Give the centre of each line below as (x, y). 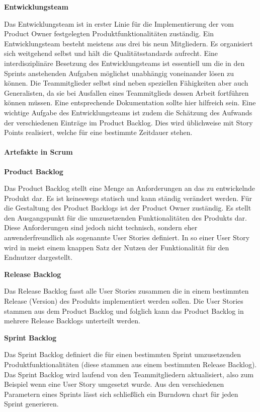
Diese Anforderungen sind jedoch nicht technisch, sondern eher (101, 227)
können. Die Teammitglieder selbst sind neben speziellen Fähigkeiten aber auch (126, 83)
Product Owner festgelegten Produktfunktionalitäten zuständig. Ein (109, 33)
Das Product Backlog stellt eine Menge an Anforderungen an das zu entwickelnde (130, 188)
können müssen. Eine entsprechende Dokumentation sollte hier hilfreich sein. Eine (130, 102)
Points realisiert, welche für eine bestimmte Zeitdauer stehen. (98, 132)
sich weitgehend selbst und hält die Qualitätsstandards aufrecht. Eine (111, 53)
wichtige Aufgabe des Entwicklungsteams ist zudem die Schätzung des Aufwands (128, 112)
